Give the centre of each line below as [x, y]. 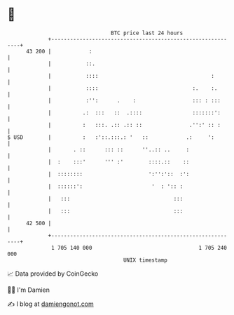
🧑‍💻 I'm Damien [29, 290]
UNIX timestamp [145, 260]
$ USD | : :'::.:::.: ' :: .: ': [111, 137]
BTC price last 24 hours [147, 33]
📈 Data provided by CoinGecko [53, 274]
